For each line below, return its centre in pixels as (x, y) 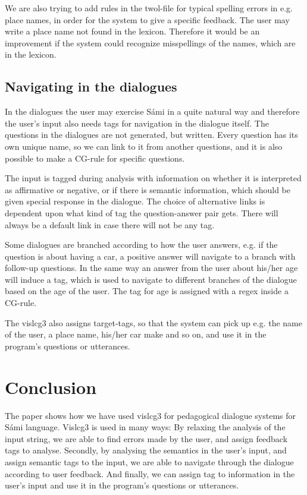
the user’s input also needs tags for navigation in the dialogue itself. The (137, 123)
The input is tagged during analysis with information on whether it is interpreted (153, 178)
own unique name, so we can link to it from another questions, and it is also (144, 146)
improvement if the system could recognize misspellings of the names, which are (150, 42)
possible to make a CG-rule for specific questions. (95, 158)
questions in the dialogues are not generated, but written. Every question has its (151, 135)
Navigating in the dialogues (91, 86)
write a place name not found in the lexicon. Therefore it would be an (132, 31)
